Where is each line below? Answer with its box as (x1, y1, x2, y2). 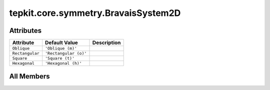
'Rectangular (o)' (45, 51, 87, 56)
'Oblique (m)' (45, 46, 77, 51)
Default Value (45, 39, 78, 46)
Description (92, 39, 121, 46)
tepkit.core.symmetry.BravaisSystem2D (9, 7, 181, 18)
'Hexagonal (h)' (45, 61, 82, 66)
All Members (9, 72, 50, 81)
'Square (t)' (45, 56, 75, 61)
